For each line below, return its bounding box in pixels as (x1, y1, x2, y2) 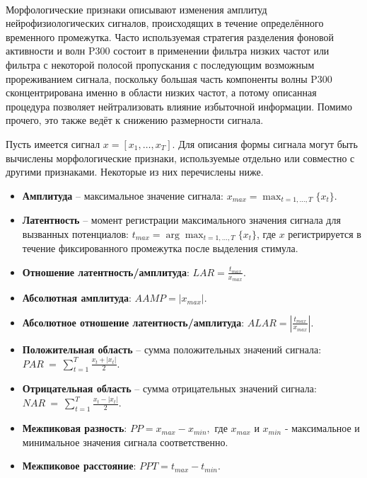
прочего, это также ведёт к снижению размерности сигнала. (6, 113, 264, 127)
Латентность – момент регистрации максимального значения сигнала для (22, 212, 341, 227)
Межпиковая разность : (22, 421, 127, 436)
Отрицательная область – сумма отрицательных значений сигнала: (22, 381, 317, 396)
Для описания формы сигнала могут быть (178, 136, 358, 151)
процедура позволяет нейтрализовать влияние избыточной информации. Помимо (6, 98, 352, 113)
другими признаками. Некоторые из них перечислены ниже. (6, 164, 264, 179)
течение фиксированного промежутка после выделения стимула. (22, 241, 298, 256)
